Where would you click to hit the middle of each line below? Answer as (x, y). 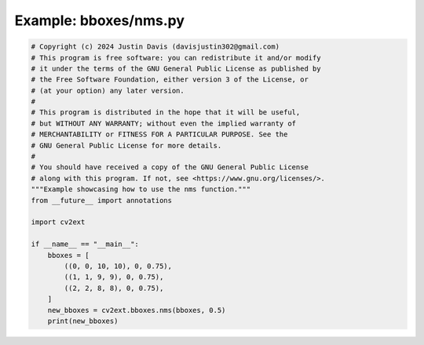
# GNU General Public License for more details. (126, 145)
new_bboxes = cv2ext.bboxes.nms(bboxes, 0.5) (137, 310)
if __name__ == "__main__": (85, 244)
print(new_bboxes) (83, 321)
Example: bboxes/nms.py (99, 20)
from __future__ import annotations (102, 200)
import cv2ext (58, 222)
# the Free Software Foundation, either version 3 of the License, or (170, 80)
